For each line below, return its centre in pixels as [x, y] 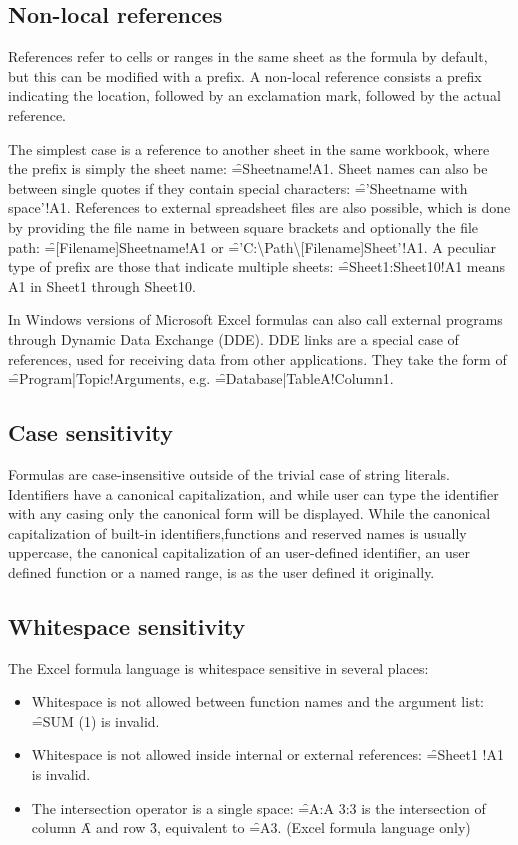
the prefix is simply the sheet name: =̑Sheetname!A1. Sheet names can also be [248, 168]
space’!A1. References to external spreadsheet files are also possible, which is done [259, 207]
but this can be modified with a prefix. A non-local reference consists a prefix [245, 75]
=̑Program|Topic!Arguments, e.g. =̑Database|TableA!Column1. [201, 378]
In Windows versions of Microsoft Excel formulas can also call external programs [255, 319]
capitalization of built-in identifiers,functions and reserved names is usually [237, 532]
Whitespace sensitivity [127, 625]
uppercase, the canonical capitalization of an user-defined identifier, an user [239, 552]
